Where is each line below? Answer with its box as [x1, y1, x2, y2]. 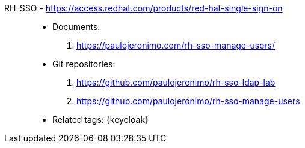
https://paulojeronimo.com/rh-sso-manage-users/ [76, 40, 275, 50]
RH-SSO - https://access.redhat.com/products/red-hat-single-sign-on [4, 3, 283, 13]
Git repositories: [52, 59, 116, 69]
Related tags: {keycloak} [52, 114, 149, 125]
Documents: [52, 22, 100, 32]
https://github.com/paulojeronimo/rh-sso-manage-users [76, 96, 300, 106]
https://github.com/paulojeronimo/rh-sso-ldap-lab [76, 77, 276, 87]
